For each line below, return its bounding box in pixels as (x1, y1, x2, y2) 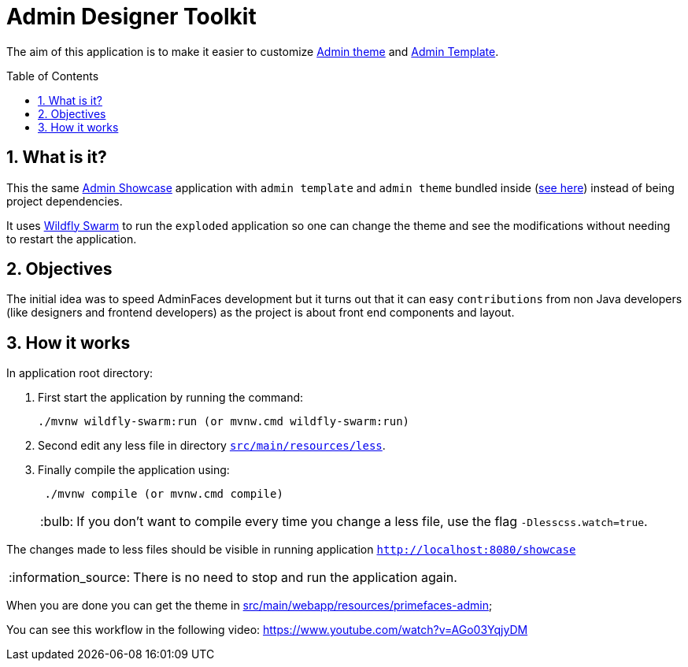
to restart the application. (6, 232, 137, 246)
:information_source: (9, 569, 131, 586)
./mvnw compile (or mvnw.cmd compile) (44, 487, 283, 501)
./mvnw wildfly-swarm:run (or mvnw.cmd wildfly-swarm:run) (38, 415, 410, 428)
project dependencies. (6, 194, 123, 208)
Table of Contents (6, 69, 99, 83)
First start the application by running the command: (38, 391, 304, 405)
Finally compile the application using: (38, 463, 230, 477)
